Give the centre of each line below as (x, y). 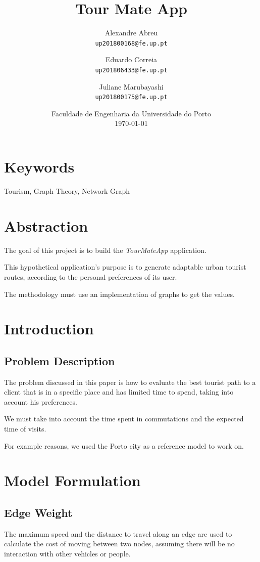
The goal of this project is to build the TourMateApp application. (105, 250)
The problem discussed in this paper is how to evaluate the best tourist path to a (130, 382)
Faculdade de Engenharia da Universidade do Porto (131, 113)
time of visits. (25, 429)
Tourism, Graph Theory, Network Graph (67, 191)
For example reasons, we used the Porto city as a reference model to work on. (124, 445)
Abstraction (46, 225)
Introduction (49, 329)
